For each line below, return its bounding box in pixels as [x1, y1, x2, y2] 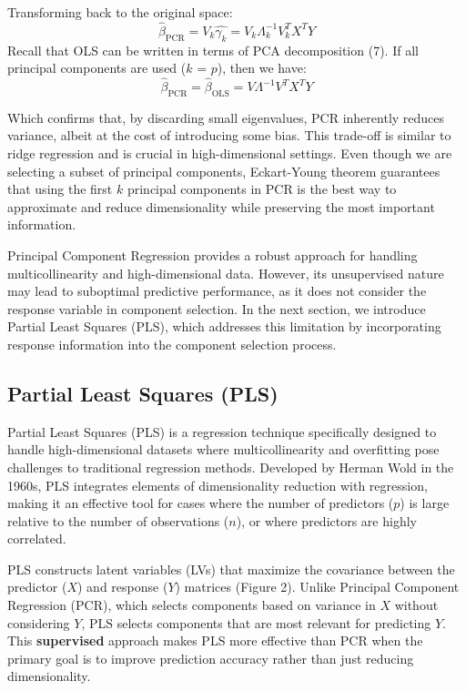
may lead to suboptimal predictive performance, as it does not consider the [7, 281, 427, 300]
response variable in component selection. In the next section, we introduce [7, 299, 426, 318]
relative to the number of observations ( [7, 511, 229, 530]
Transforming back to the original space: [7, 3, 233, 21]
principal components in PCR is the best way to [127, 179, 397, 198]
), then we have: [217, 58, 307, 77]
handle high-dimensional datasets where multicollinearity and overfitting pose [7, 440, 440, 459]
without [394, 595, 439, 615]
